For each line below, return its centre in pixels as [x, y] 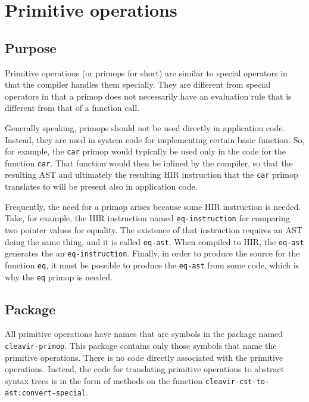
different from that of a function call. [72, 108]
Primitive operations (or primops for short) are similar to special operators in [146, 72]
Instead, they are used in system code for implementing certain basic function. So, [155, 139]
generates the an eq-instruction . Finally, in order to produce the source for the [152, 253]
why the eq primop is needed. [59, 276]
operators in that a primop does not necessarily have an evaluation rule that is [148, 96]
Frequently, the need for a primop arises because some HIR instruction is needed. [153, 206]
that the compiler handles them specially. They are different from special [138, 84]
